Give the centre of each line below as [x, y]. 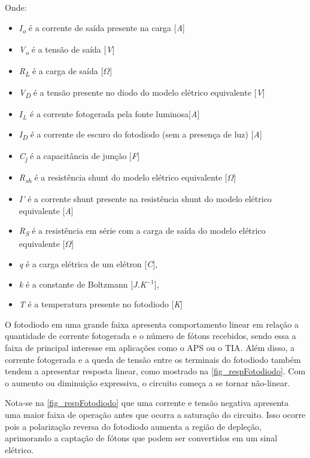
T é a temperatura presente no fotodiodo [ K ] [101, 304]
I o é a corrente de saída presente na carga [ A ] [102, 28]
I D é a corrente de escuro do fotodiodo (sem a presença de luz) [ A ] [140, 135]
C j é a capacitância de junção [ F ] [79, 156]
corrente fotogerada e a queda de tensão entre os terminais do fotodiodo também [153, 359]
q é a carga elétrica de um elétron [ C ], [88, 263]
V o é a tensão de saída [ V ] [67, 50]
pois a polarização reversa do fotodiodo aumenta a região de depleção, [133, 426]
